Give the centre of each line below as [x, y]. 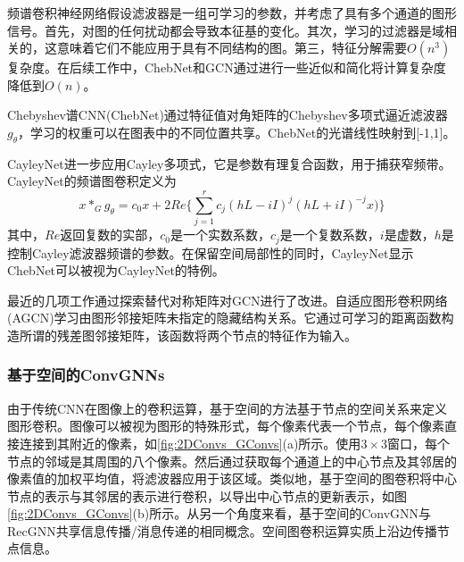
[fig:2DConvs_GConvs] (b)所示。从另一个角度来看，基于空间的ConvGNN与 [220, 513]
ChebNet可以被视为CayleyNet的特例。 [116, 270]
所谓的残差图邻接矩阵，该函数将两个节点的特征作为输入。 [188, 335]
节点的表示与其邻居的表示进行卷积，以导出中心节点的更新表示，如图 [207, 495]
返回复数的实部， [110, 235]
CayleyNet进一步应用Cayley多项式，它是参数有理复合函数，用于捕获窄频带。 [229, 163]
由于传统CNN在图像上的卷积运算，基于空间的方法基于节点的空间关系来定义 [228, 408]
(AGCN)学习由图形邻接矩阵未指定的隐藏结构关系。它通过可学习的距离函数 [224, 318]
